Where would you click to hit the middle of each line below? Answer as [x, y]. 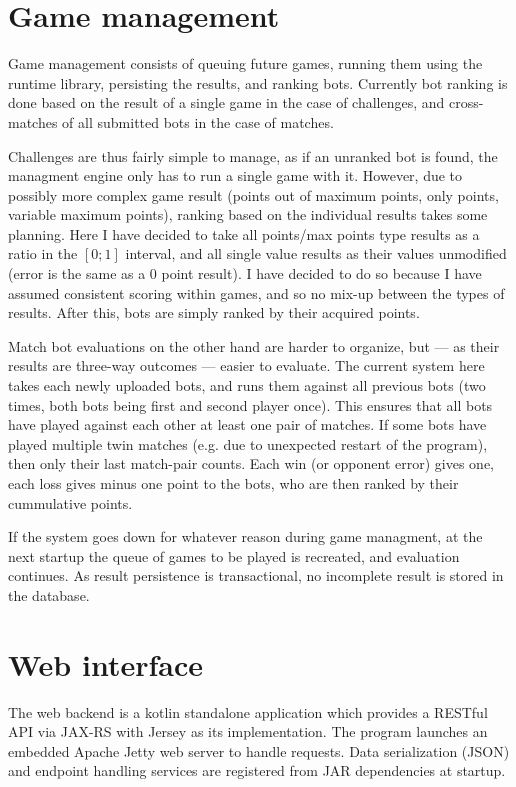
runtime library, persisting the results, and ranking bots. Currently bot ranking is [258, 82]
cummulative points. [70, 502]
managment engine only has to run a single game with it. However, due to [235, 175]
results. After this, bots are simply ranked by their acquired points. [214, 312]
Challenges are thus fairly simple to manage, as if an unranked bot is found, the [253, 155]
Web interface [105, 663]
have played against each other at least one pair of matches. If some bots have [247, 424]
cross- [466, 102]
